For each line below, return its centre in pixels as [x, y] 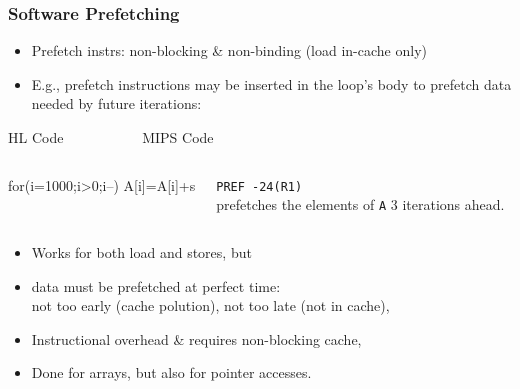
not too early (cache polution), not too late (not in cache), [210, 305]
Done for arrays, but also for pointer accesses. [171, 372]
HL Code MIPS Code [111, 137]
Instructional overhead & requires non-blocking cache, [196, 338]
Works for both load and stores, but [141, 251]
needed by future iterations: [116, 103]
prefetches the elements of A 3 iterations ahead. [360, 204]
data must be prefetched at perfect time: [156, 285]
